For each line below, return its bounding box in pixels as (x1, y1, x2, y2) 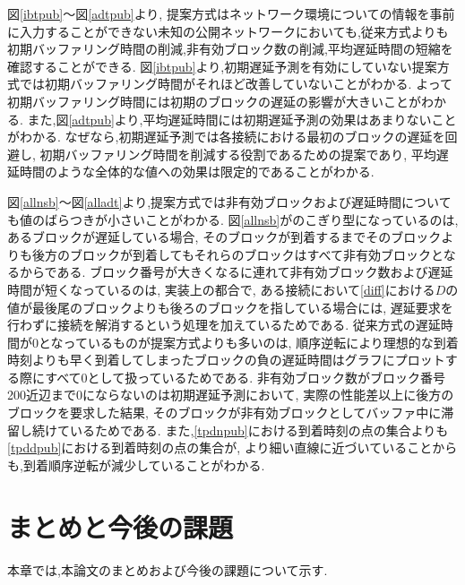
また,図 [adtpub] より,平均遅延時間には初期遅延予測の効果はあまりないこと (27, 109, 457, 128)
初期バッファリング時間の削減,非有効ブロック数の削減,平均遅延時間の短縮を (7, 39, 453, 58)
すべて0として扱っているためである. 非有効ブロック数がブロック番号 (45, 367, 445, 386)
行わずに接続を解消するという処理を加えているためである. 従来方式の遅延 (7, 315, 441, 334)
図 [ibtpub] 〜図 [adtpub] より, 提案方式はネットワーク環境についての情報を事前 (7, 4, 455, 22)
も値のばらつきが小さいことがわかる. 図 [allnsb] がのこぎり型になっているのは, (7, 210, 459, 228)
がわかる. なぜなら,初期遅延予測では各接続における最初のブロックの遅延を (7, 127, 445, 146)
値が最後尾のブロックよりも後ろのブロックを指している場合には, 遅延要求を (7, 297, 453, 316)
